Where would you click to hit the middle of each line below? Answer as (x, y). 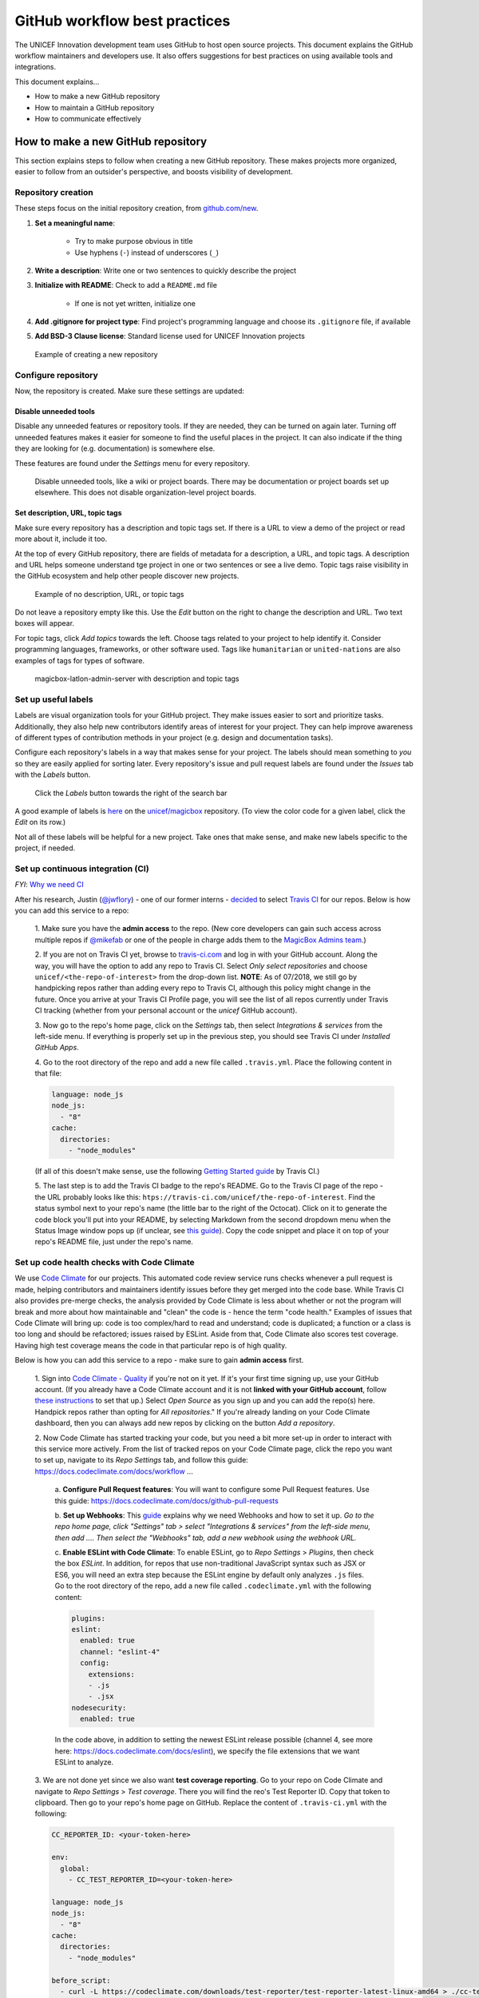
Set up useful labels (54, 699)
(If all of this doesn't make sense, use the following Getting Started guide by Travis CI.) (177, 1171)
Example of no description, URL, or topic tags (109, 594)
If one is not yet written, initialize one (135, 303)
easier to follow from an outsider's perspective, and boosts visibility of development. (154, 172)
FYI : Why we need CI (49, 885)
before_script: (81, 1980)
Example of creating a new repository (97, 354)
